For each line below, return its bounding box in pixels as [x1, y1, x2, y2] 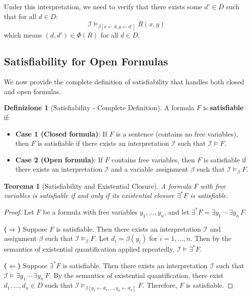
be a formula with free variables [43, 206, 138, 217]
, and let [164, 206, 189, 217]
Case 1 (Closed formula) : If [15, 128, 108, 138]
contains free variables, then [111, 154, 195, 164]
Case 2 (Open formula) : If [15, 154, 103, 164]
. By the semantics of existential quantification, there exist [49, 270, 224, 280]
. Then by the [190, 233, 232, 243]
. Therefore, [142, 280, 178, 290]
